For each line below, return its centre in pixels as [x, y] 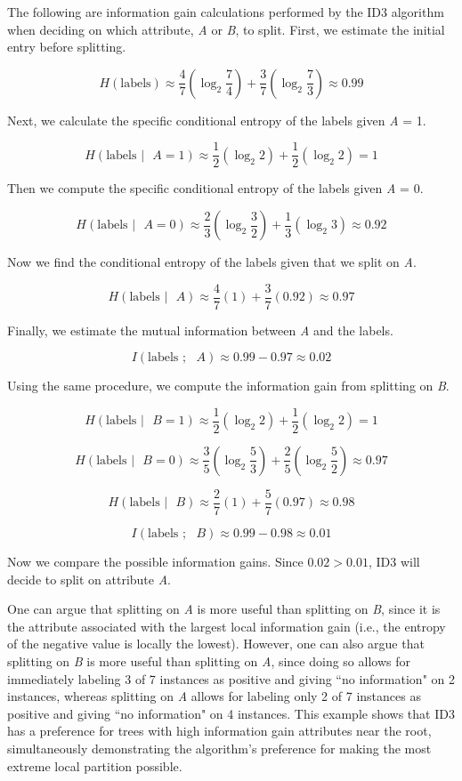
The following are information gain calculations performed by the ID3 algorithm [226, 12]
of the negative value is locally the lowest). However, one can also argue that [216, 644]
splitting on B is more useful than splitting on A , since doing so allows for [209, 660]
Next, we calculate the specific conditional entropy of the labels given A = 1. [217, 120]
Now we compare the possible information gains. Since [155, 561]
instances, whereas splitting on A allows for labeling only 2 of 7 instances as [214, 696]
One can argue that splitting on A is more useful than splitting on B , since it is [224, 609]
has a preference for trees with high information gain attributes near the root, [219, 731]
